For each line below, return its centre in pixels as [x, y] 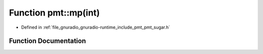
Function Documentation [47, 41]
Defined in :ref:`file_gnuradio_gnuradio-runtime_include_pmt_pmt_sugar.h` [96, 27]
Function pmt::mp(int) [54, 13]
